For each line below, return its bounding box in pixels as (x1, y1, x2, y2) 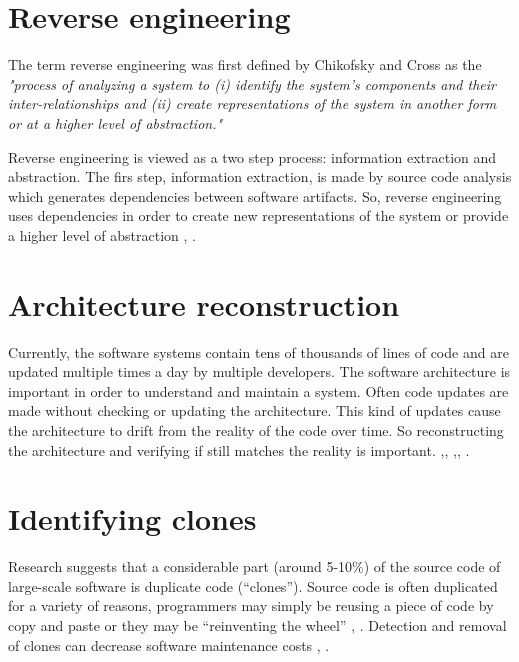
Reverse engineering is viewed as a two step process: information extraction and (8, 146, 497, 167)
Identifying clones (8, 498, 257, 539)
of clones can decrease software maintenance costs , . (8, 634, 330, 655)
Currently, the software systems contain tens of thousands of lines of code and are (8, 341, 509, 362)
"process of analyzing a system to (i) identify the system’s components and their (8, 73, 496, 94)
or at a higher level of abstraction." (8, 112, 223, 133)
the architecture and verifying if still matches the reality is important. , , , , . (8, 439, 470, 460)
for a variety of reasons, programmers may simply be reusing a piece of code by (8, 595, 494, 616)
